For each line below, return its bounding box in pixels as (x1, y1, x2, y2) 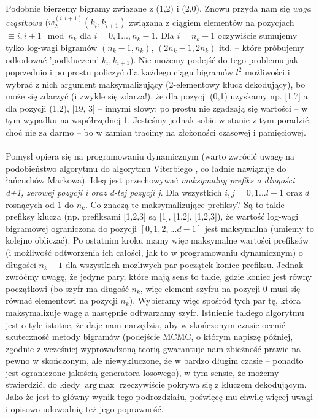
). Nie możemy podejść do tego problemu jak (129, 53, 299, 66)
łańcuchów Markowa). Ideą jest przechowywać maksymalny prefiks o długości (6, 174, 295, 186)
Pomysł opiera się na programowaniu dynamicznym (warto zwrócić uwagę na (6, 150, 295, 163)
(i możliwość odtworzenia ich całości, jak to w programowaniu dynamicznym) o (6, 245, 303, 258)
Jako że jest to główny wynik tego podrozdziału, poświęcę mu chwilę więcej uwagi (6, 390, 313, 403)
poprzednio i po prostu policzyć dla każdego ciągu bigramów (6, 66, 233, 79)
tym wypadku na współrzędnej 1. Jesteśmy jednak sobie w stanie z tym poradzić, (6, 113, 312, 126)
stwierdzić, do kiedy (6, 378, 80, 391)
